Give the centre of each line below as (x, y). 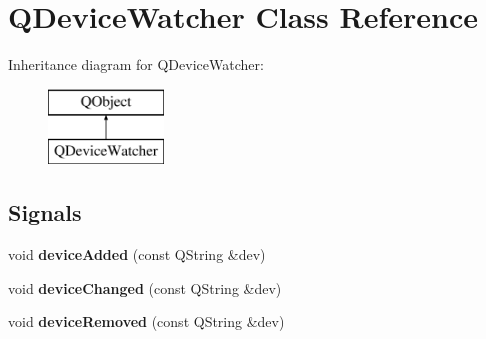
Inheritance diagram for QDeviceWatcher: (136, 64)
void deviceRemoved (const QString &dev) (146, 321)
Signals (45, 212)
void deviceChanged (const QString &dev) (145, 287)
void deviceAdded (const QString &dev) (137, 254)
